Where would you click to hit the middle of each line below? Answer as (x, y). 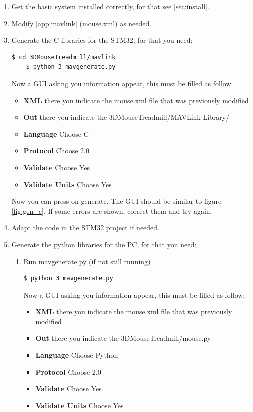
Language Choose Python (77, 355)
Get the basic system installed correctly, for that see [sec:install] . (110, 6)
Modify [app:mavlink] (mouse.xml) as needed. (82, 23)
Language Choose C (56, 134)
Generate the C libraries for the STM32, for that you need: (102, 40)
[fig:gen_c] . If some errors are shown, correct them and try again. (112, 210)
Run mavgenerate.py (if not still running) (87, 261)
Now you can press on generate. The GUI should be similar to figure (117, 201)
